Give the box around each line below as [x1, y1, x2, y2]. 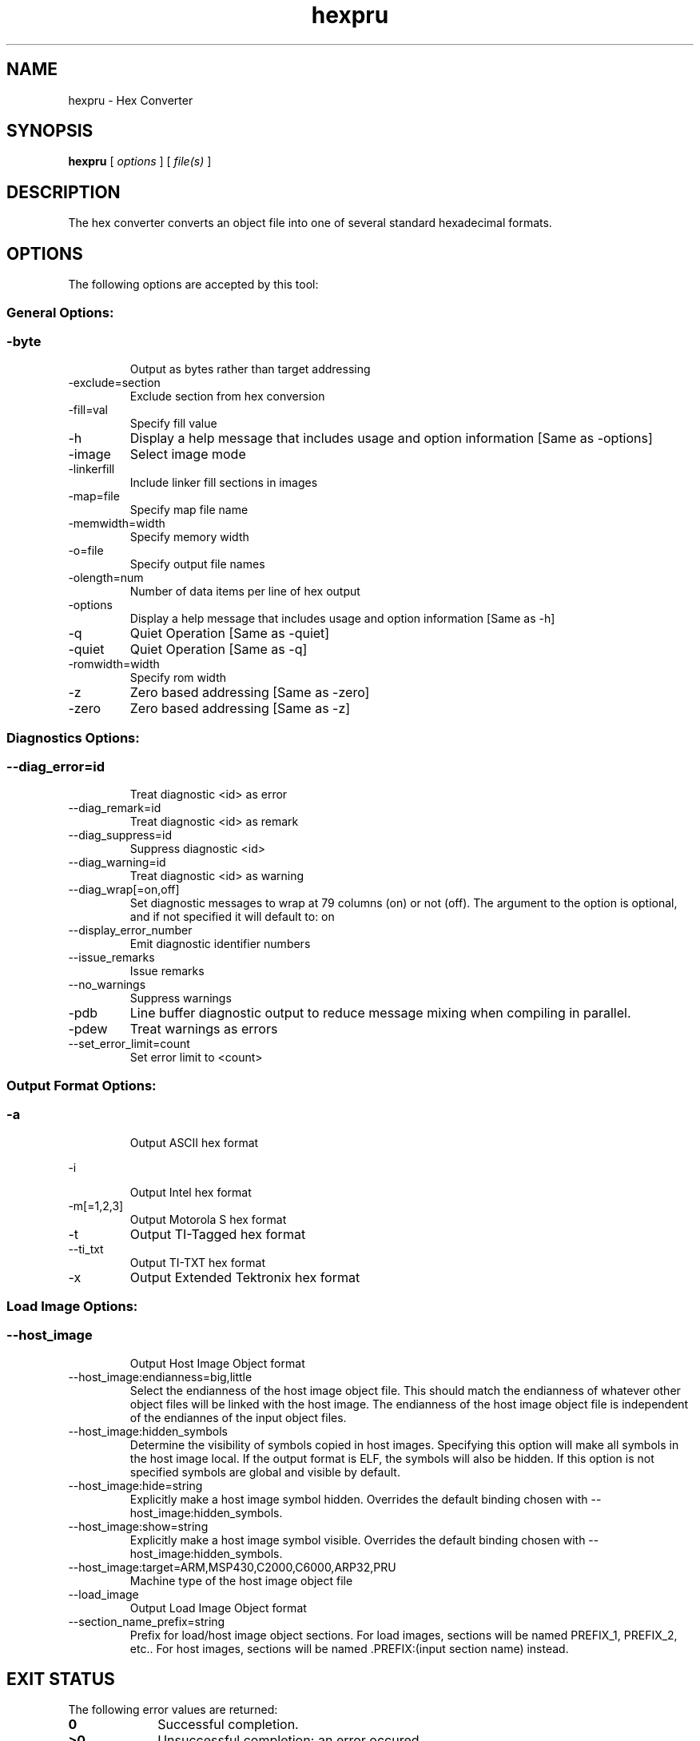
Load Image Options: [6, 1297, 138, 1314]
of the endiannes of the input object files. [129, 1410, 347, 1424]
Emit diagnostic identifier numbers [129, 937, 311, 951]
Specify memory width [129, 530, 249, 544]
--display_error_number [68, 923, 193, 938]
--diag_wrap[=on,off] [68, 882, 180, 897]
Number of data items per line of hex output [129, 584, 360, 599]
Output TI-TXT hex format [129, 1255, 266, 1269]
